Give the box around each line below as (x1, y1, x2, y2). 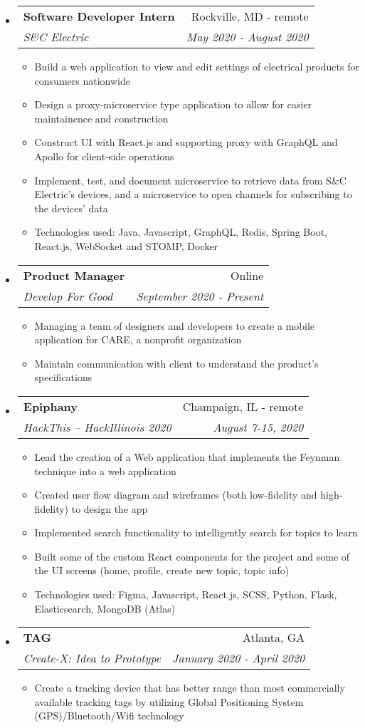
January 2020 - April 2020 (172, 650, 305, 667)
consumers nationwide (34, 73, 130, 88)
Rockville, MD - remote (191, 8, 309, 24)
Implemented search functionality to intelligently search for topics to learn (34, 525, 358, 540)
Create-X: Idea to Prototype (23, 650, 162, 667)
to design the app (71, 501, 148, 516)
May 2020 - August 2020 (186, 28, 309, 45)
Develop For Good (23, 287, 113, 304)
